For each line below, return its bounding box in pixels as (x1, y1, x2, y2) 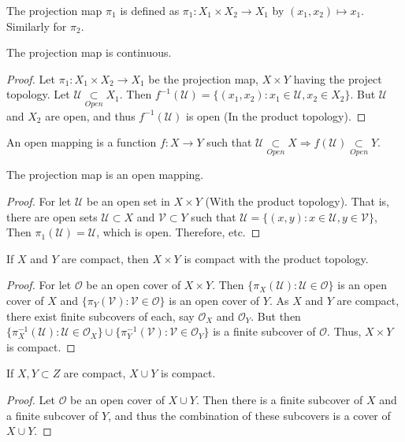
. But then (251, 307, 301, 324)
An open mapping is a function (6, 134, 157, 150)
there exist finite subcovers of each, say (6, 307, 195, 324)
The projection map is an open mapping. (6, 166, 204, 183)
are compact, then (61, 250, 149, 266)
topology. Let (6, 86, 70, 102)
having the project (293, 70, 382, 87)
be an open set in (86, 193, 170, 209)
